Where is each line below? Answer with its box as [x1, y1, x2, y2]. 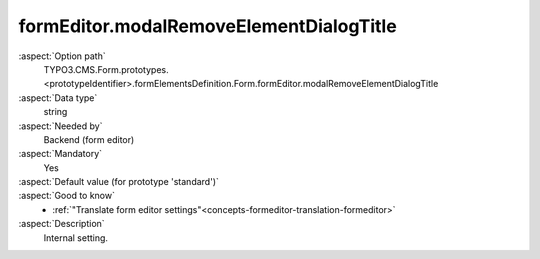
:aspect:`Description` [18, 218, 105, 230]
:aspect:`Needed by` [18, 120, 103, 132]
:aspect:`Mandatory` [18, 148, 103, 160]
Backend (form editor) [43, 133, 135, 145]
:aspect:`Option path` [18, 50, 106, 62]
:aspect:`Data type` [18, 91, 98, 104]
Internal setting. [43, 231, 109, 244]
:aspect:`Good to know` [18, 190, 115, 202]
